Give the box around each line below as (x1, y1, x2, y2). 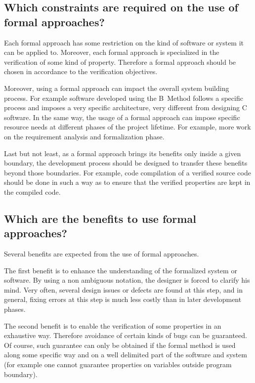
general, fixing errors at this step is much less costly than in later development (4, 294, 242, 304)
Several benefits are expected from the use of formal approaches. (4, 249, 199, 259)
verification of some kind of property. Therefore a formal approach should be (4, 56, 236, 67)
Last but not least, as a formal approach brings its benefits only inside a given (4, 148, 241, 158)
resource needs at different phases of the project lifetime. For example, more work (4, 122, 251, 132)
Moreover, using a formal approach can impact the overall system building (4, 83, 229, 93)
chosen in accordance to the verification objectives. (4, 66, 158, 77)
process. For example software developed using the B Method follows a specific (4, 92, 243, 103)
